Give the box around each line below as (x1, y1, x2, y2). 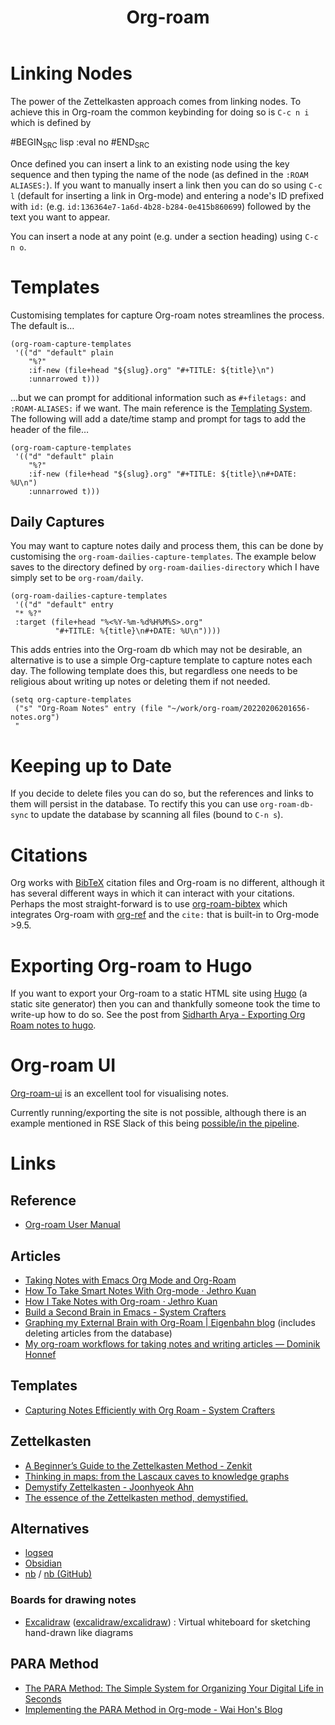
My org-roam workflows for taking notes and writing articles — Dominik (24, 1338, 321, 1350)
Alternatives (10, 1521, 90, 1538)
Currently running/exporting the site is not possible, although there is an (10, 1107, 307, 1119)
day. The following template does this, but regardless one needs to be (10, 665, 298, 677)
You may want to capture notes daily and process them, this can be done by (10, 540, 324, 552)
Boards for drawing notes (10, 1593, 137, 1607)
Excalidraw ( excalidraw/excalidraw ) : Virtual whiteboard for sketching (24, 1616, 311, 1628)
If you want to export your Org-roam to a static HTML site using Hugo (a (10, 987, 308, 1000)
